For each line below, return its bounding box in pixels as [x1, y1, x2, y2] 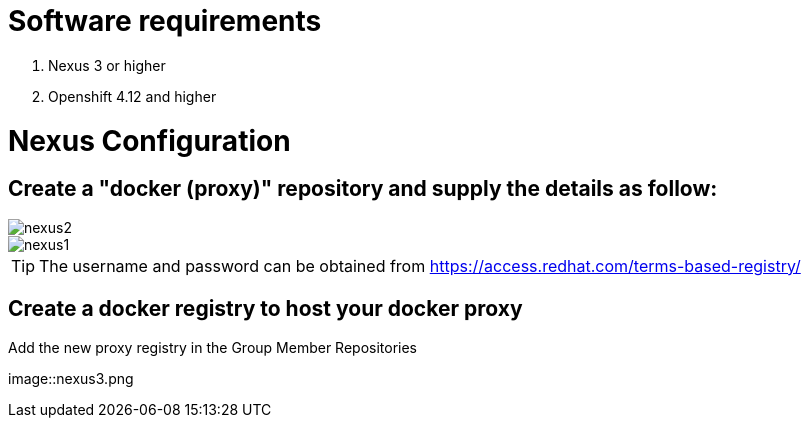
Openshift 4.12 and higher [48, 87, 217, 105]
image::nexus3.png [8, 369, 134, 387]
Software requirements [8, 4, 322, 38]
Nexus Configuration [8, 123, 291, 158]
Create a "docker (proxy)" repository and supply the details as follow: [8, 176, 718, 202]
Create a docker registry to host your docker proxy [8, 296, 523, 322]
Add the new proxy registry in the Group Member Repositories [8, 338, 417, 356]
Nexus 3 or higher [48, 56, 166, 74]
